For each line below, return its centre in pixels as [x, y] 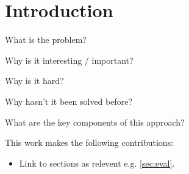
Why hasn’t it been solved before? [69, 101]
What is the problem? [46, 40]
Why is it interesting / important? [69, 60]
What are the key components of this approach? [95, 122]
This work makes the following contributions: [89, 142]
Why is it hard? [34, 81]
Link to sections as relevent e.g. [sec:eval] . [97, 163]
